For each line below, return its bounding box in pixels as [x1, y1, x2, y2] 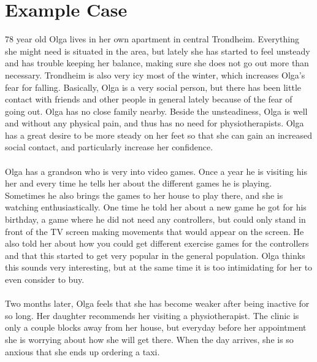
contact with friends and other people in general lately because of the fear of [5, 93, 292, 106]
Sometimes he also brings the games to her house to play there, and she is [5, 188, 283, 201]
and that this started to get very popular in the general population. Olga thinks [5, 248, 305, 261]
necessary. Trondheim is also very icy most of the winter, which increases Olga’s [5, 68, 305, 81]
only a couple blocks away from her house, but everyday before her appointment [5, 321, 307, 334]
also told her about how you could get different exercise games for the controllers [5, 237, 309, 250]
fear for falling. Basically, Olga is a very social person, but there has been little [5, 80, 302, 93]
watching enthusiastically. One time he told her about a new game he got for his [5, 201, 307, 214]
